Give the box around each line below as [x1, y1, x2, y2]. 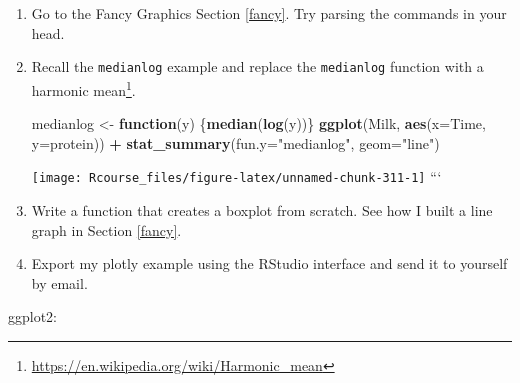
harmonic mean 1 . [31, 76, 136, 100]
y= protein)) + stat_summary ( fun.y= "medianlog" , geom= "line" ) [31, 132, 440, 153]
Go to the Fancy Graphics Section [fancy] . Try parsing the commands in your [31, 3, 507, 23]
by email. [31, 272, 88, 293]
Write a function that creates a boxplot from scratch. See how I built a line [31, 199, 493, 220]
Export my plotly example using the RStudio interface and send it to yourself [31, 253, 508, 274]
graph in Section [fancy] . [31, 219, 182, 240]
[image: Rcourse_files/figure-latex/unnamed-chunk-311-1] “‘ [31, 166, 442, 187]
